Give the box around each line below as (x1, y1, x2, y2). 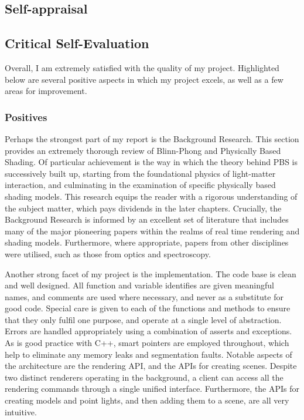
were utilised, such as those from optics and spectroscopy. (5, 247, 211, 260)
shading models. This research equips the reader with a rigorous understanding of (5, 190, 298, 202)
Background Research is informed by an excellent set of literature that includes (5, 213, 289, 226)
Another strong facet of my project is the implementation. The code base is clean (5, 267, 296, 280)
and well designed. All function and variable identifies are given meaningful (5, 279, 274, 291)
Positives (5, 109, 47, 124)
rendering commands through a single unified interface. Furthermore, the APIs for (5, 382, 300, 395)
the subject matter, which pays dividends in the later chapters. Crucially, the (5, 201, 282, 214)
